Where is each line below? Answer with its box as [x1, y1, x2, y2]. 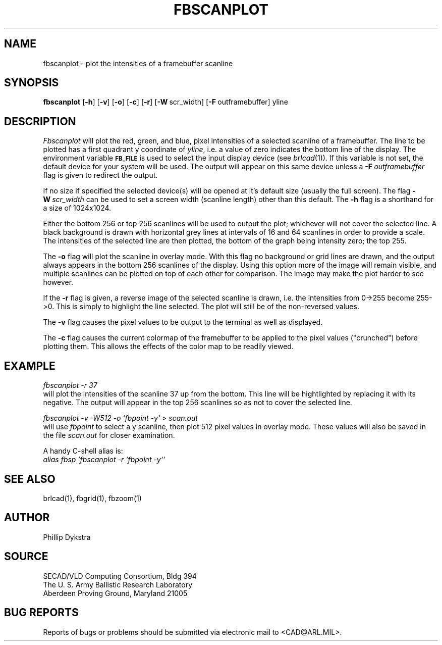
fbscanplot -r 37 [43, 381, 97, 390]
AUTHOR [4, 511, 50, 524]
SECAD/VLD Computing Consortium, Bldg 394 [43, 571, 197, 580]
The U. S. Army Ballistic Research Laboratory [43, 580, 193, 589]
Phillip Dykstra [43, 532, 91, 541]
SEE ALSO [4, 472, 56, 485]
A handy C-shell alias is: [43, 446, 123, 456]
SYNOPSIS [4, 76, 59, 89]
